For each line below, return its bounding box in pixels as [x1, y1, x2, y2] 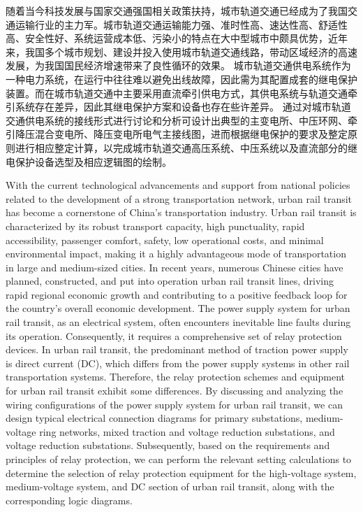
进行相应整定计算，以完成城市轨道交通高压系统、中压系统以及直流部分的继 [15, 140, 357, 155]
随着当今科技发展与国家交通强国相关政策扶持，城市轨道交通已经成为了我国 [6, 3, 348, 17]
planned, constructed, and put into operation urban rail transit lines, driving [6, 273, 334, 288]
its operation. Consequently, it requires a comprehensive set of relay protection [6, 328, 342, 343]
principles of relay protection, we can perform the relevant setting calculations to [6, 452, 352, 466]
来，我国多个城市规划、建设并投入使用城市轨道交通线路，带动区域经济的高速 [6, 44, 357, 59]
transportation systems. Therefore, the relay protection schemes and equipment [6, 369, 346, 384]
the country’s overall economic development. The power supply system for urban [6, 301, 350, 315]
